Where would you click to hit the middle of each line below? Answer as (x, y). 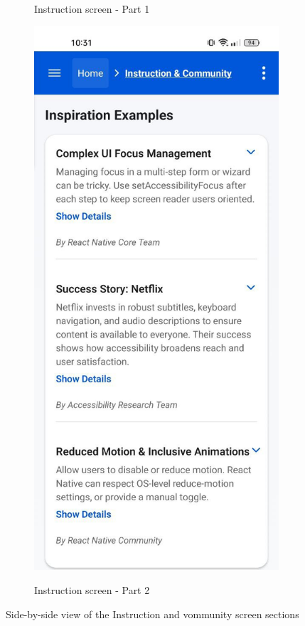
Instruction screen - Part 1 (92, 9)
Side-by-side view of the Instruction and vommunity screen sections (152, 614)
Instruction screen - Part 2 (92, 589)
